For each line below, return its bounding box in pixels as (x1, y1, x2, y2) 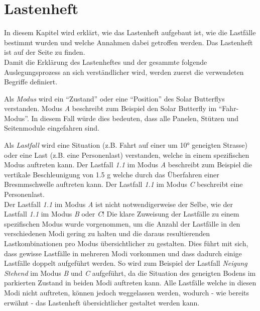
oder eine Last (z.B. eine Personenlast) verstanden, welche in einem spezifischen (4, 149, 249, 160)
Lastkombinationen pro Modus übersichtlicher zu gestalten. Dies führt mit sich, (4, 238, 248, 248)
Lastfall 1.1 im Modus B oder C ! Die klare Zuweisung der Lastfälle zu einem (4, 209, 239, 219)
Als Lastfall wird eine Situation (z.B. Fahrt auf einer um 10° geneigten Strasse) (4, 140, 247, 150)
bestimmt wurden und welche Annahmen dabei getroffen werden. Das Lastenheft (4, 37, 253, 47)
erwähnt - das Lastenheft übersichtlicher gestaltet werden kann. (4, 297, 200, 307)
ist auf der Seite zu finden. (4, 47, 85, 57)
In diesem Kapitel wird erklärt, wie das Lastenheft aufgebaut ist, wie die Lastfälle (4, 27, 256, 38)
